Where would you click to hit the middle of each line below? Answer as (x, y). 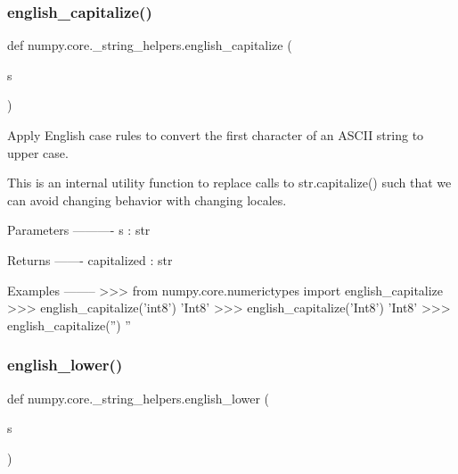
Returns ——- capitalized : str (90, 259)
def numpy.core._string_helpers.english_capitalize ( (150, 45)
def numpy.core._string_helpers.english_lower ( (139, 398)
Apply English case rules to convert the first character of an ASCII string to (216, 135)
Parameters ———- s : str (79, 230)
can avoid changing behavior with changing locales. (147, 200)
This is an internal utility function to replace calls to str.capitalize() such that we (229, 183)
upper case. (38, 152)
